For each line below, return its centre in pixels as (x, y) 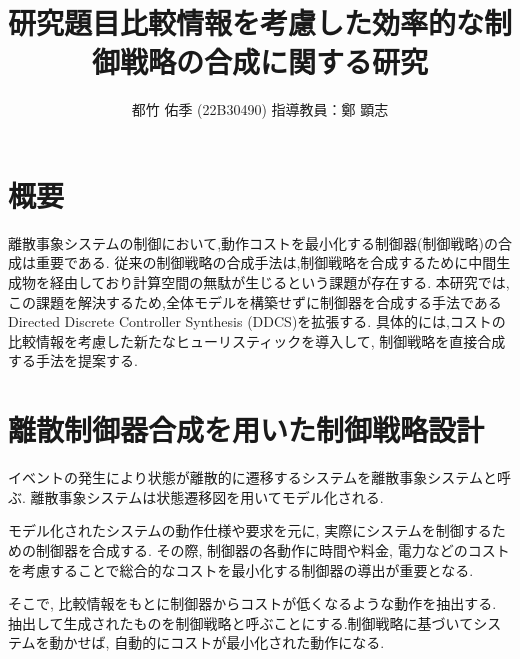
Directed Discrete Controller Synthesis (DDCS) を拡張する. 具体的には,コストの (257, 321)
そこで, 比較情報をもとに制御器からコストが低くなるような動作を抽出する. (252, 603)
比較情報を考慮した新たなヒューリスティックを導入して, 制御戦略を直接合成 (257, 340)
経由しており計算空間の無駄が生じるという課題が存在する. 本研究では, (279, 282)
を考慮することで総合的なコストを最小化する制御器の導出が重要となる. (241, 569)
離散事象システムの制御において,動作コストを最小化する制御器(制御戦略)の (253, 242)
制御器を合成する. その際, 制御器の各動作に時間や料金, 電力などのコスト (272, 549)
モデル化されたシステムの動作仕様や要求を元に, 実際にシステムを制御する (250, 530)
